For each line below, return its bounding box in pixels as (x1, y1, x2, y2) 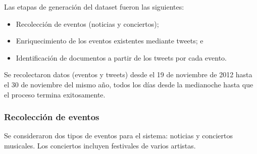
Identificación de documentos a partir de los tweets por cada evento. (16, 52, 227, 63)
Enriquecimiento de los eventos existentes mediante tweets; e (16, 35, 203, 46)
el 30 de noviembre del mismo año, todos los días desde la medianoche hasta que (4, 79, 253, 89)
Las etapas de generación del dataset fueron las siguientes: (4, 2, 184, 12)
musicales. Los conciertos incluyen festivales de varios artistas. (4, 140, 196, 150)
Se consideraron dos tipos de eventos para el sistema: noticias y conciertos (4, 130, 233, 141)
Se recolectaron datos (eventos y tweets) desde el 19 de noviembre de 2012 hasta (4, 69, 252, 80)
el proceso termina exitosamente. (4, 89, 106, 99)
